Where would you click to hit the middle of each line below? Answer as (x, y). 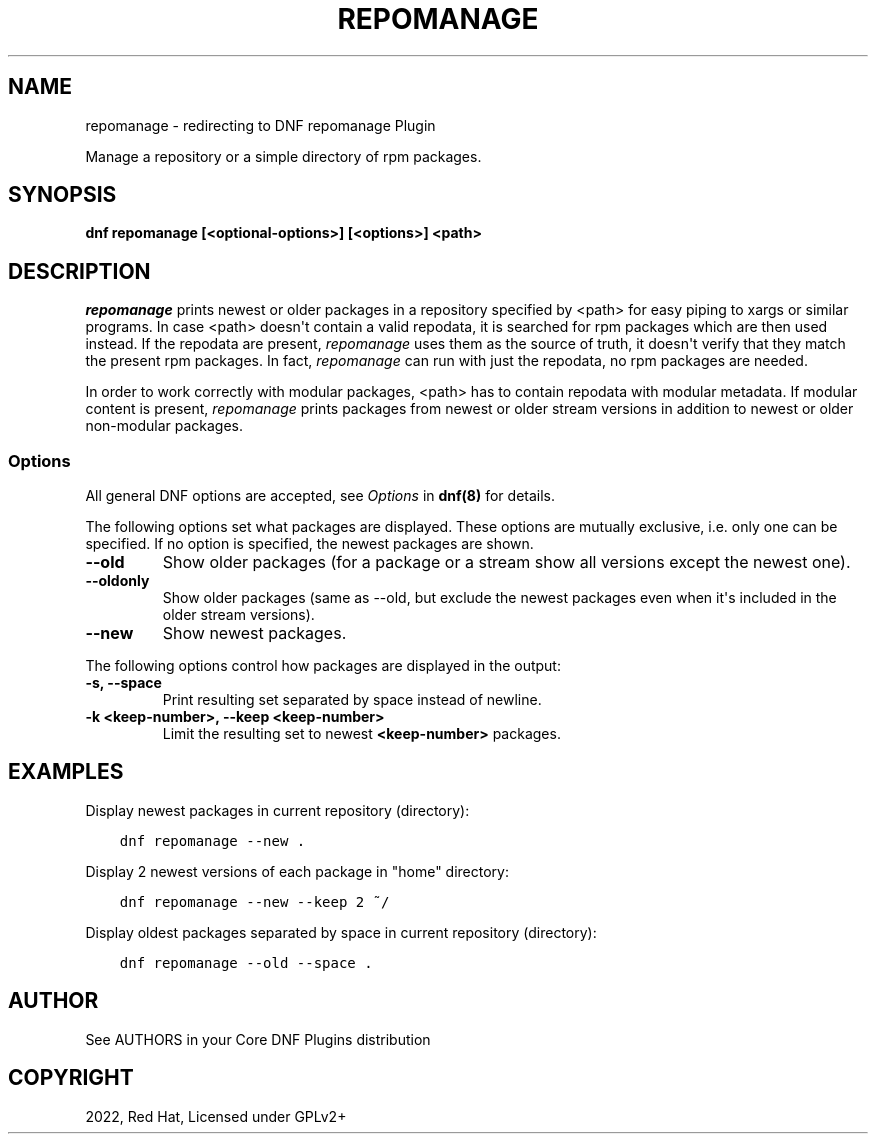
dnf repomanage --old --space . (246, 962)
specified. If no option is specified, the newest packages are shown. (309, 544)
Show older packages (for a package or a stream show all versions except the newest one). (506, 562)
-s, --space (123, 683)
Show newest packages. (254, 633)
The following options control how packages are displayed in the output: (323, 666)
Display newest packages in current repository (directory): (277, 810)
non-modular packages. (164, 426)
